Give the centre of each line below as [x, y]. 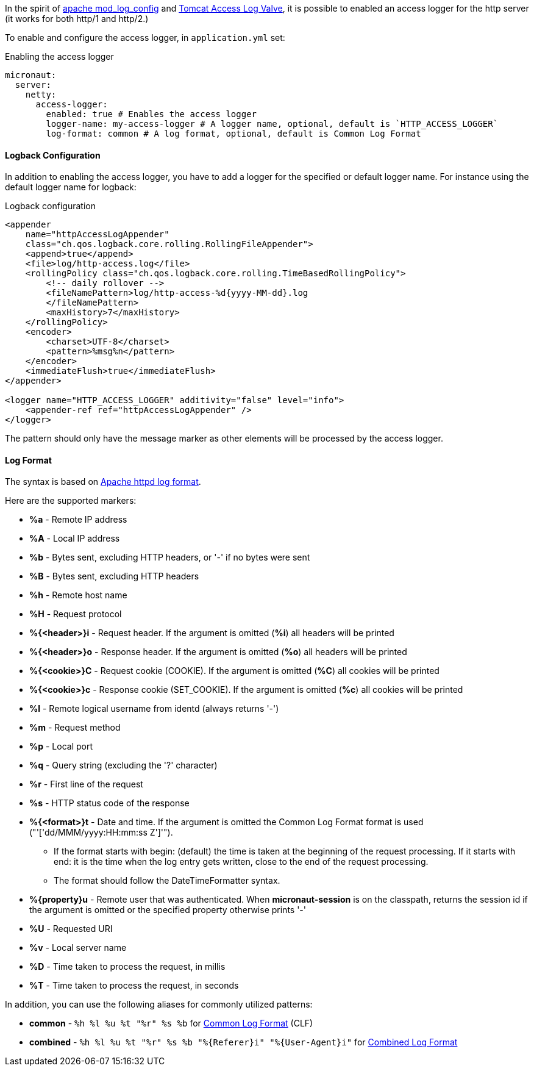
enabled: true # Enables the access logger [151, 114]
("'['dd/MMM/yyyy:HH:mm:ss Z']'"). [101, 833]
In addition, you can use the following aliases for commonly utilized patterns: [159, 1005]
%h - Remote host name [78, 595]
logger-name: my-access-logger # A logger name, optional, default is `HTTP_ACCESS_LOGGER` [272, 124]
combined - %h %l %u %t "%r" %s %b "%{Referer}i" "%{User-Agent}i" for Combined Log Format [244, 1042]
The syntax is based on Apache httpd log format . [103, 482]
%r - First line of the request [86, 784]
